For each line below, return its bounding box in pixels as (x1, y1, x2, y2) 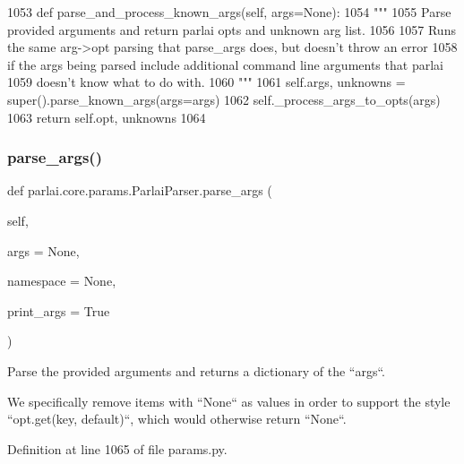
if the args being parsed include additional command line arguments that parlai (7, 55, 443, 73)
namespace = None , (7, 271, 116, 290)
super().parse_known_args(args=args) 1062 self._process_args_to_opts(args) (7, 90, 441, 108)
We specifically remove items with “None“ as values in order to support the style (7, 391, 451, 410)
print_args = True (7, 301, 110, 320)
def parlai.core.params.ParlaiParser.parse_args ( (7, 181, 272, 200)
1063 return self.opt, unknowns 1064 (7, 107, 206, 126)
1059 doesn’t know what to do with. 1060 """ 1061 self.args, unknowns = (7, 73, 406, 91)
